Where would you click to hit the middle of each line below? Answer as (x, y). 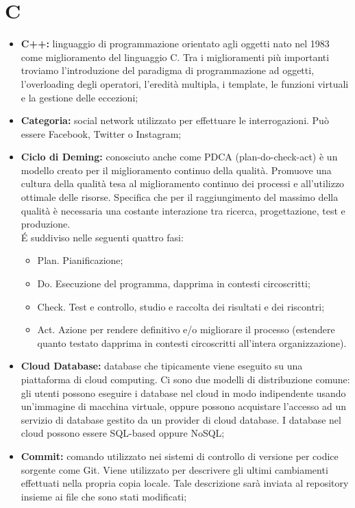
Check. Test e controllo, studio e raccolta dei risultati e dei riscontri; (181, 306)
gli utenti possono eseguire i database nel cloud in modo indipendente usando (183, 392)
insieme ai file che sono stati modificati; (104, 496)
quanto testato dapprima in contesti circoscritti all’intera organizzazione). (192, 342)
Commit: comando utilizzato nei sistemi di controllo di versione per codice (180, 456)
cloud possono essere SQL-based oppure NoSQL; (123, 433)
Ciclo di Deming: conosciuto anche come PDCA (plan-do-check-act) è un (179, 157)
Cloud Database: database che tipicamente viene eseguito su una (162, 366)
